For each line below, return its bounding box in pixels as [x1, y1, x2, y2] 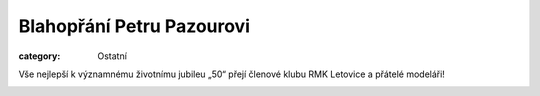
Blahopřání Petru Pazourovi [18, 15, 250, 37]
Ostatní [97, 50, 127, 62]
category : [18, 50, 61, 62]
